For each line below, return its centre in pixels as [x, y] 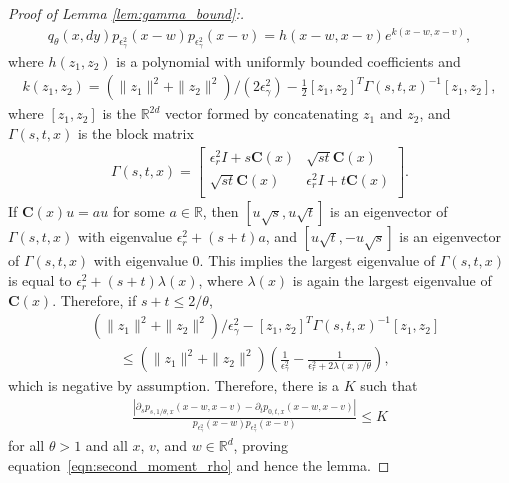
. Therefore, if [94, 299]
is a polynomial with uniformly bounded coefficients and [288, 60]
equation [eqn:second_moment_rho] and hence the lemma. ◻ [199, 464]
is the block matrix [135, 133]
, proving [261, 445]
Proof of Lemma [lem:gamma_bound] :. [126, 13]
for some [138, 211]
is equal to [40, 280]
